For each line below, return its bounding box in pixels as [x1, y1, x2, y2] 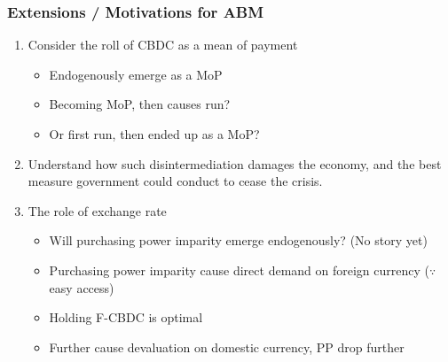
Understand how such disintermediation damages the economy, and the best [28, 154, 442, 173]
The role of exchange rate [28, 201, 167, 220]
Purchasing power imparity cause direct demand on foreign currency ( [49, 260, 430, 279]
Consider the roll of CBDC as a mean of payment [28, 35, 298, 54]
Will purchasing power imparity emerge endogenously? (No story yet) [49, 231, 428, 250]
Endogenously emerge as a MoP [49, 65, 223, 83]
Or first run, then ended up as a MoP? [49, 125, 260, 142]
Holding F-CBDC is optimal [49, 308, 203, 327]
